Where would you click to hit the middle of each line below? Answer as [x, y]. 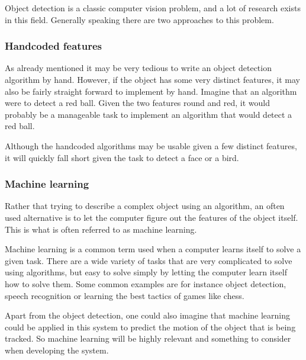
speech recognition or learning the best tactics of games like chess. [125, 295]
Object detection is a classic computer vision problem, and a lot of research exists [153, 8]
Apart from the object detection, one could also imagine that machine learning [148, 315]
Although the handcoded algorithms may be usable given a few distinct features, [151, 145]
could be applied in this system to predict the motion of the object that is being [150, 327]
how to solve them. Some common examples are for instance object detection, [146, 283]
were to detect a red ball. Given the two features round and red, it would [137, 103]
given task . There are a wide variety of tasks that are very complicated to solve [149, 260]
